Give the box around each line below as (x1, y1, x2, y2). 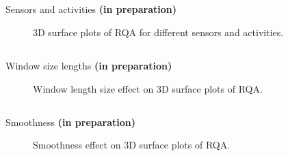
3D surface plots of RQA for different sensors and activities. (33, 25, 284, 39)
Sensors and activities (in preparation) (5, 2, 176, 16)
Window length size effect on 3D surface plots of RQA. (33, 81, 263, 95)
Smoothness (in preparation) (5, 114, 135, 129)
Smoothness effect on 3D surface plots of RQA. (33, 138, 231, 152)
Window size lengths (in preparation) (5, 58, 172, 72)
